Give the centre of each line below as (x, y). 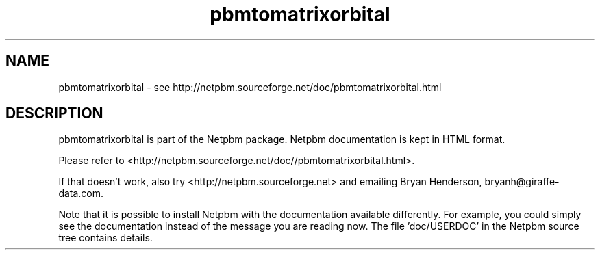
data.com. (81, 193)
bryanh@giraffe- (522, 182)
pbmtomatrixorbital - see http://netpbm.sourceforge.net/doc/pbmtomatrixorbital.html (250, 87)
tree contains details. (105, 238)
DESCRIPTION (54, 113)
